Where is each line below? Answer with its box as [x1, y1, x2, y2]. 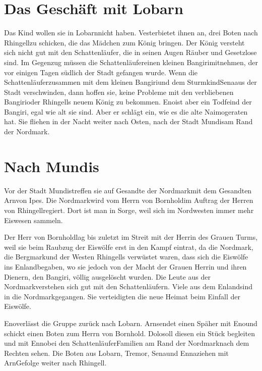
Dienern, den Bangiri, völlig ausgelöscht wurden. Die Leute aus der [4, 271, 211, 282]
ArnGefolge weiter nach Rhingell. [4, 357, 107, 368]
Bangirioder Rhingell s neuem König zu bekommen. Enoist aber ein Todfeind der [4, 96, 252, 107]
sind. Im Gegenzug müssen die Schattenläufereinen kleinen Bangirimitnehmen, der [4, 57, 258, 67]
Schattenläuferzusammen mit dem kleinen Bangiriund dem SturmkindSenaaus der [4, 77, 257, 87]
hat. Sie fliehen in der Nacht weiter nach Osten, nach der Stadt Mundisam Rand [4, 116, 253, 127]
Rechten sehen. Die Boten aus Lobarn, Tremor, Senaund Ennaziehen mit [4, 347, 229, 358]
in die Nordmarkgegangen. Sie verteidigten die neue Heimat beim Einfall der [4, 291, 240, 301]
